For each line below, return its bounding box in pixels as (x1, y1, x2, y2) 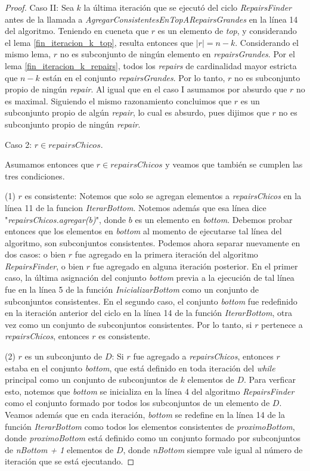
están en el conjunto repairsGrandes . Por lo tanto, (42, 71, 225, 83)
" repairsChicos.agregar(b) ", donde (5, 213, 126, 225)
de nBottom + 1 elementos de (5, 443, 114, 455)
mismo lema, (5, 48, 51, 60)
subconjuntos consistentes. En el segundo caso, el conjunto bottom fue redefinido (5, 295, 297, 307)
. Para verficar (244, 373, 296, 386)
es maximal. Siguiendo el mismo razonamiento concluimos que (5, 94, 232, 107)
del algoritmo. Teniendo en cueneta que (5, 24, 149, 37)
